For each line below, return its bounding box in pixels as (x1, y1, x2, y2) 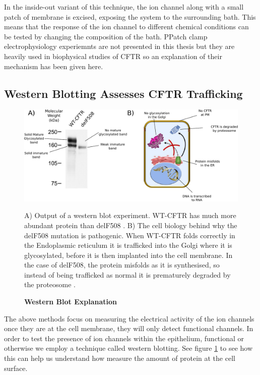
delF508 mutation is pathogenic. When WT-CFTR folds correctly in (24, 230, 235, 240)
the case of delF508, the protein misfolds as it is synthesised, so (24, 259, 220, 270)
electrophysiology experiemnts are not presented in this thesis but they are (4, 41, 235, 51)
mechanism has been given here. (4, 61, 103, 71)
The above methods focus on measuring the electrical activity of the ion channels (4, 313, 254, 324)
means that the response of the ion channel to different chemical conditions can (4, 21, 249, 32)
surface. (4, 362, 28, 373)
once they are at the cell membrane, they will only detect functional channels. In (4, 323, 253, 334)
